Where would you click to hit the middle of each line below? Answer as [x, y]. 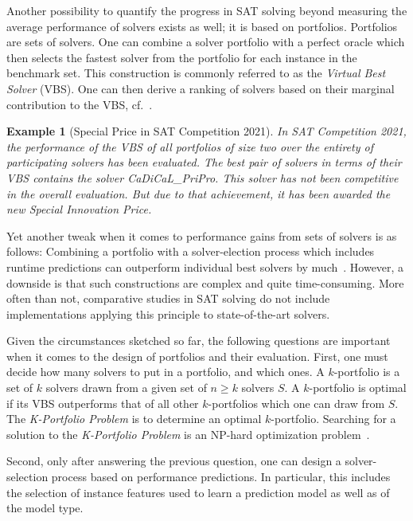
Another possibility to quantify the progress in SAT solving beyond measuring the [207, 10]
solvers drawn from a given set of [126, 388]
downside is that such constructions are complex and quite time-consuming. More [205, 282]
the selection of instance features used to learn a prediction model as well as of [198, 492]
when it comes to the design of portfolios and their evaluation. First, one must [197, 356]
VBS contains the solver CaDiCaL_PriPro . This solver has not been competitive [203, 177]
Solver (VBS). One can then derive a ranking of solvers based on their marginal [201, 88]
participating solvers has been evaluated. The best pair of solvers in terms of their [204, 162]
